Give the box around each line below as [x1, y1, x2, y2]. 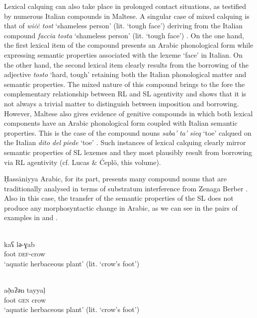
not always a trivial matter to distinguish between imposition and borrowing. [4, 98, 239, 108]
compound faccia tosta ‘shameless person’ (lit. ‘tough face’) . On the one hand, [4, 30, 244, 40]
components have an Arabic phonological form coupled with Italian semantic [4, 118, 238, 128]
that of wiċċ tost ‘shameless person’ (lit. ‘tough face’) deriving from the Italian [4, 20, 243, 31]
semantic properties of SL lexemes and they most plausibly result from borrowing [4, 147, 253, 157]
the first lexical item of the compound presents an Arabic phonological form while [4, 40, 254, 50]
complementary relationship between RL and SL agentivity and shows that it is [4, 88, 247, 99]
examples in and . [4, 212, 58, 223]
